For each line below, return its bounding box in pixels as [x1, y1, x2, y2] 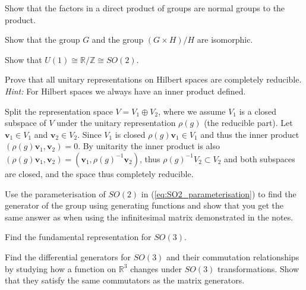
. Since [77, 128, 102, 140]
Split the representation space [5, 105, 113, 117]
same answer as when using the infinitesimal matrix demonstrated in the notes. [5, 210, 294, 223]
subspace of [5, 116, 46, 129]
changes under [130, 262, 182, 275]
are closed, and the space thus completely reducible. [5, 167, 194, 179]
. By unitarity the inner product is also [78, 140, 220, 152]
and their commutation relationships [166, 250, 299, 263]
